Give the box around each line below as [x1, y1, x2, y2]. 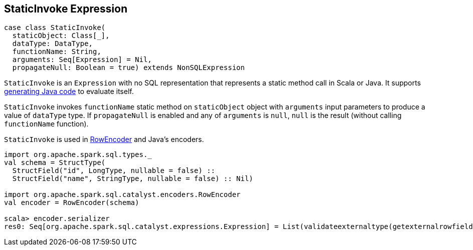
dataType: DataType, [12, 39, 93, 48]
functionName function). [4, 119, 89, 128]
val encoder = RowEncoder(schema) [4, 198, 139, 207]
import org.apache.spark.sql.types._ [4, 150, 152, 159]
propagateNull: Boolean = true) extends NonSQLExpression [12, 63, 245, 72]
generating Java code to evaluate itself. [4, 87, 134, 96]
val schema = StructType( [4, 158, 106, 167]
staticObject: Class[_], [12, 31, 110, 40]
